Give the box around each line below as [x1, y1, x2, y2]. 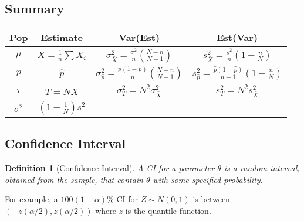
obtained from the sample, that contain [5, 173, 143, 185]
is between [192, 193, 230, 205]
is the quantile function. [125, 205, 211, 217]
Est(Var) [217, 30, 258, 45]
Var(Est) [119, 30, 160, 45]
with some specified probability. [153, 173, 263, 185]
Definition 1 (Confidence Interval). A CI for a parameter [5, 162, 215, 174]
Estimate [40, 30, 83, 45]
